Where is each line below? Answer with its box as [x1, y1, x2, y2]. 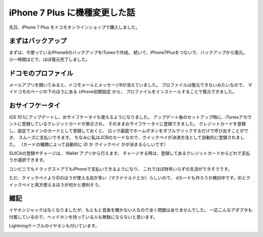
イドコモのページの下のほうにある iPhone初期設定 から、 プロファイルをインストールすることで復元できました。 [9, 89, 237, 95]
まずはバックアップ [9, 37, 67, 45]
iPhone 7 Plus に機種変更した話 [9, 7, 135, 18]
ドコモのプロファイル [9, 69, 73, 77]
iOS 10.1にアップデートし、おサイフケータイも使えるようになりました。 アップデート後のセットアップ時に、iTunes [9, 114, 239, 120]
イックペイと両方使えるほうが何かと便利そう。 [9, 182, 103, 187]
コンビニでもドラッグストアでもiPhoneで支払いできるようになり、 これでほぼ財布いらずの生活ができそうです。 [9, 166, 232, 172]
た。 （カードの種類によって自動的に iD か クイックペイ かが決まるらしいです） [9, 141, 168, 147]
